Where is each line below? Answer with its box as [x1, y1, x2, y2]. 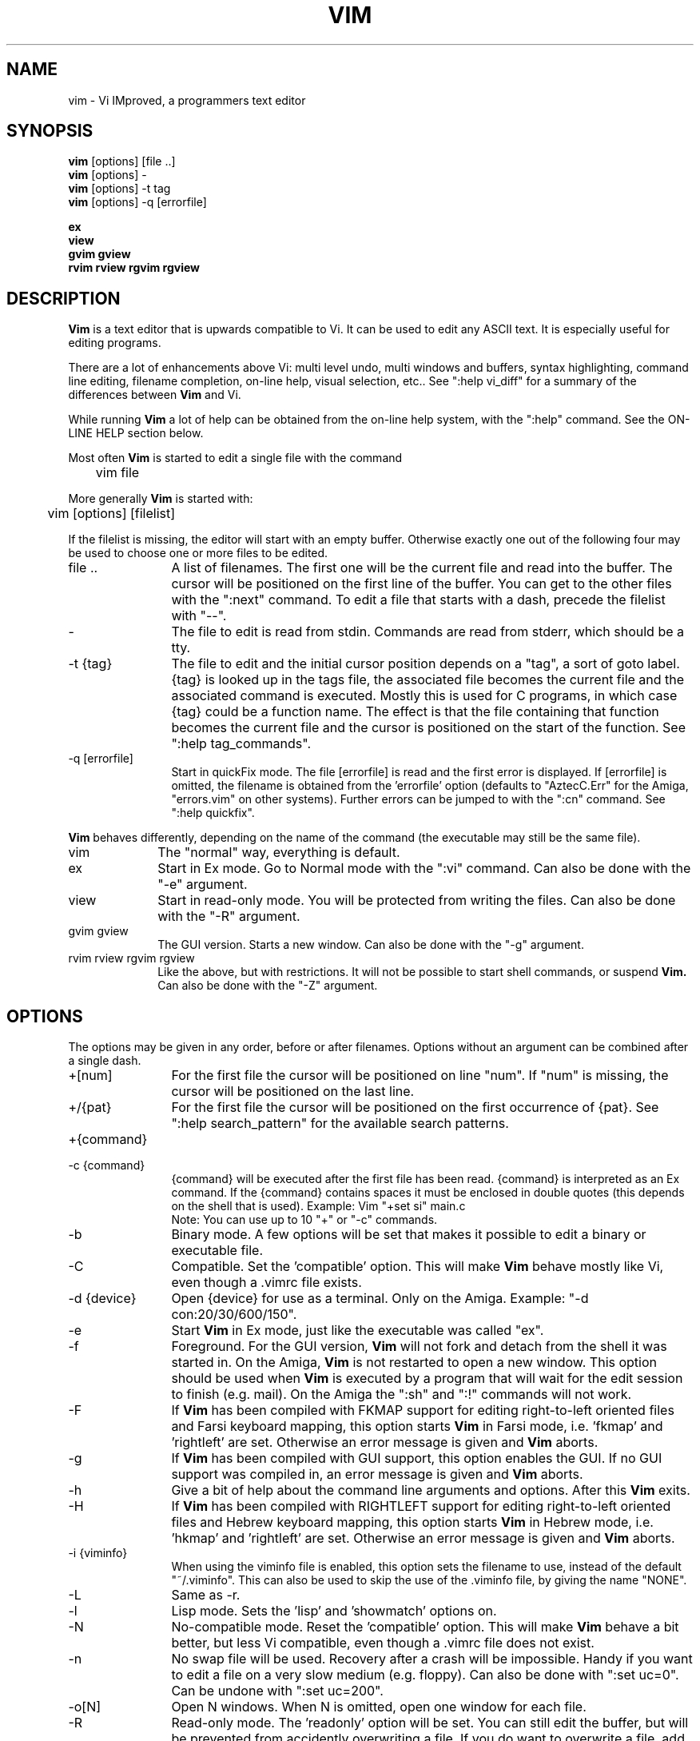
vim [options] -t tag [68, 181, 171, 196]
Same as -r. [171, 1587, 241, 1604]
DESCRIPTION [6, 288, 121, 309]
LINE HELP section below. [68, 426, 204, 440]
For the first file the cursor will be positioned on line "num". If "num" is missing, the [171, 1067, 669, 1084]
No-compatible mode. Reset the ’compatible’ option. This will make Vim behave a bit [171, 1619, 679, 1635]
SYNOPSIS [6, 121, 93, 141]
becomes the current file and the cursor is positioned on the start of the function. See [171, 719, 686, 736]
